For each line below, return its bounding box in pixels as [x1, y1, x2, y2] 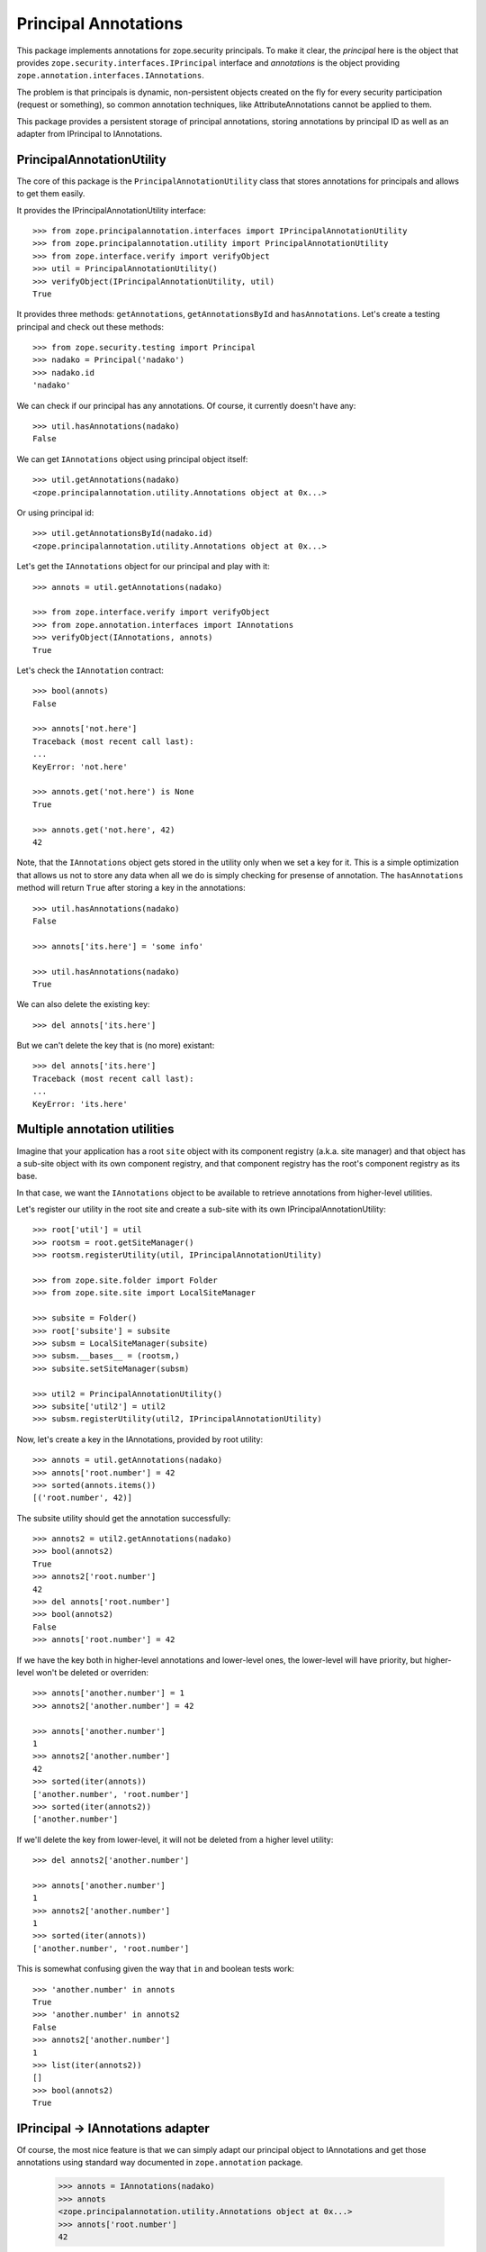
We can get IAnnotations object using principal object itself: [16, 453, 248, 464]
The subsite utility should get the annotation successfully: [16, 1512, 231, 1523]
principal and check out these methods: [16, 321, 165, 332]
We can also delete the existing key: [16, 999, 150, 1010]
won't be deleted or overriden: [36, 1666, 148, 1677]
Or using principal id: [16, 507, 94, 518]
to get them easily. [16, 188, 85, 199]
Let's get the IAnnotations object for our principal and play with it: [16, 561, 270, 572]
